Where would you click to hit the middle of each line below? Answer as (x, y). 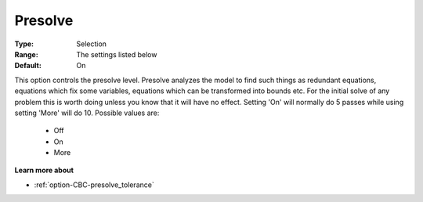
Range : (26, 54)
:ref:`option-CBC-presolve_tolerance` (94, 185)
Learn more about (44, 170)
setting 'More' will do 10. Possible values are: (87, 113)
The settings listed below (117, 54)
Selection (92, 44)
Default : (28, 66)
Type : (24, 44)
